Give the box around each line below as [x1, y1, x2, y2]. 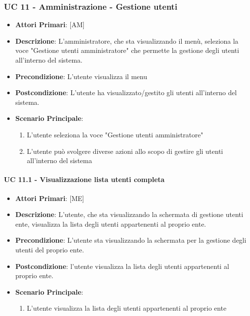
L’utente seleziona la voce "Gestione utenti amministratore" [27, 129, 203, 139]
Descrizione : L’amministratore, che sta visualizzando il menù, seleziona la [15, 35, 238, 46]
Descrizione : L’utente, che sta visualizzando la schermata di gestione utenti [15, 209, 243, 219]
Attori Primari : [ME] [15, 193, 84, 203]
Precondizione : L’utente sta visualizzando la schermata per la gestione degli [15, 235, 247, 245]
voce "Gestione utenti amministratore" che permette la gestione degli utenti [15, 45, 239, 55]
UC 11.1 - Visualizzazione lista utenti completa [4, 174, 165, 184]
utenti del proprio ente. [15, 244, 84, 254]
